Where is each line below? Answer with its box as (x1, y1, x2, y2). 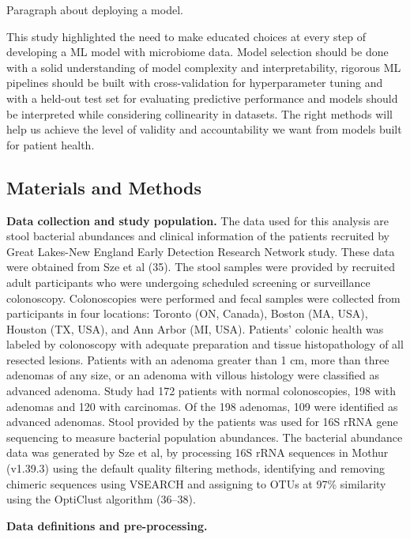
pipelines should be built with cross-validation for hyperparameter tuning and (6, 74, 383, 91)
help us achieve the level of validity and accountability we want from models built (6, 121, 402, 138)
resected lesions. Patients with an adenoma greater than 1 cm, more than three (6, 351, 389, 367)
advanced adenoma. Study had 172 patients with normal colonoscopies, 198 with (6, 383, 397, 399)
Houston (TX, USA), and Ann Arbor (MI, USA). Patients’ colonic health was (6, 320, 384, 337)
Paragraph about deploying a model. (6, 2, 183, 17)
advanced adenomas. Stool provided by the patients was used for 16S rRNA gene (6, 413, 398, 430)
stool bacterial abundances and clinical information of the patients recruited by (6, 228, 389, 244)
